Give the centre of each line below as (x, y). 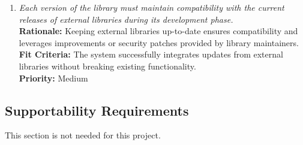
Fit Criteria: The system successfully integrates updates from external (151, 54)
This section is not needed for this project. (83, 135)
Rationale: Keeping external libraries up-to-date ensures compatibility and (158, 31)
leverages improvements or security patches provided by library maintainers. (159, 42)
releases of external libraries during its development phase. (126, 19)
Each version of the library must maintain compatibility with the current (151, 7)
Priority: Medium (53, 78)
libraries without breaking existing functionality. (107, 66)
